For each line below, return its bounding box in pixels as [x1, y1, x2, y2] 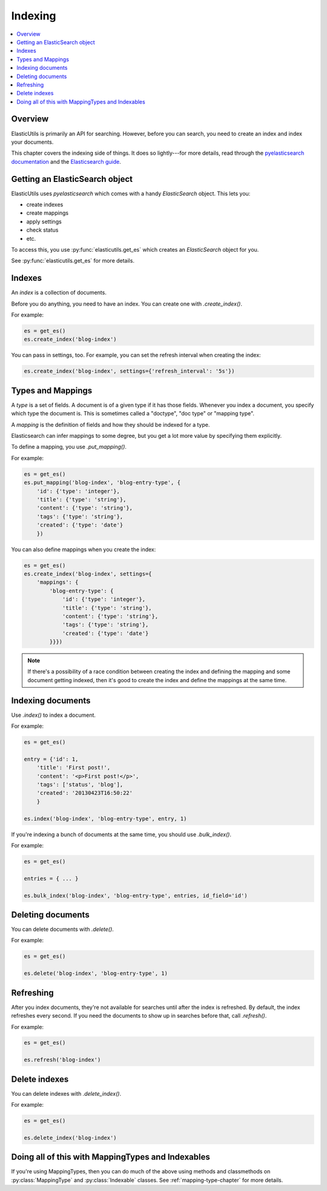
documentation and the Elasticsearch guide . [11, 158, 121, 165]
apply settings [26, 218, 62, 225]
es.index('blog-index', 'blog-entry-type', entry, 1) [24, 815, 187, 822]
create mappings [26, 209, 69, 216]
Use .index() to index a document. [11, 711, 96, 719]
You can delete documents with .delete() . [11, 925, 114, 933]
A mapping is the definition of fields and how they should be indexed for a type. [11, 421, 210, 428]
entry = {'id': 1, [24, 756, 79, 762]
